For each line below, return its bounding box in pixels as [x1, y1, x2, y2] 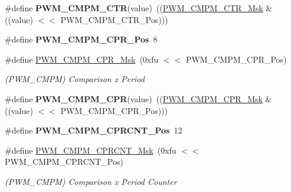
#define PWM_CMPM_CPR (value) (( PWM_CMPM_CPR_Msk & [5, 92, 272, 105]
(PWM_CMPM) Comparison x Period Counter [5, 175, 177, 187]
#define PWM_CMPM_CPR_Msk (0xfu [5, 53, 159, 65]
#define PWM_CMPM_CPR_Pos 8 [5, 33, 158, 45]
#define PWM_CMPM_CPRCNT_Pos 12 [5, 124, 182, 136]
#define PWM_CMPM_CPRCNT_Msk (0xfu [5, 144, 176, 156]
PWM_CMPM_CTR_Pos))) [60, 13, 168, 25]
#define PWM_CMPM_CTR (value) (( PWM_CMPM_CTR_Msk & [5, 2, 273, 14]
